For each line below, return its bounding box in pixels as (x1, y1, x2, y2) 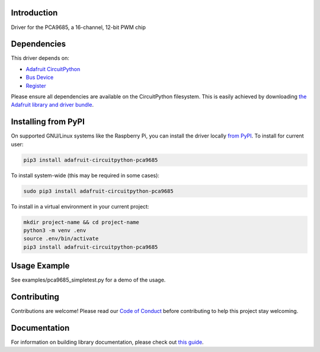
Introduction (11, 8, 58, 18)
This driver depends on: (11, 55, 69, 62)
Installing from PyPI (11, 117, 85, 127)
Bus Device (25, 74, 54, 81)
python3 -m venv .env (23, 227, 87, 233)
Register (25, 82, 47, 89)
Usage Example (11, 261, 70, 271)
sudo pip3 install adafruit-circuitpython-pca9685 (23, 187, 174, 194)
